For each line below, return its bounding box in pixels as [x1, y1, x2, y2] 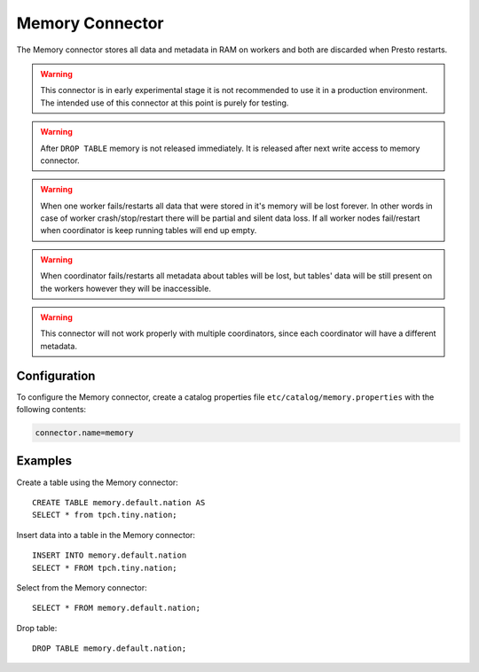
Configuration [16, 368, 96, 383]
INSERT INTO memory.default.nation [32, 551, 187, 560]
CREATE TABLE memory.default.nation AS [32, 497, 206, 507]
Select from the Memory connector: [16, 582, 147, 593]
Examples [16, 453, 73, 469]
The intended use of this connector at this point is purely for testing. [40, 98, 289, 108]
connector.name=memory [35, 428, 134, 438]
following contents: [16, 404, 87, 415]
